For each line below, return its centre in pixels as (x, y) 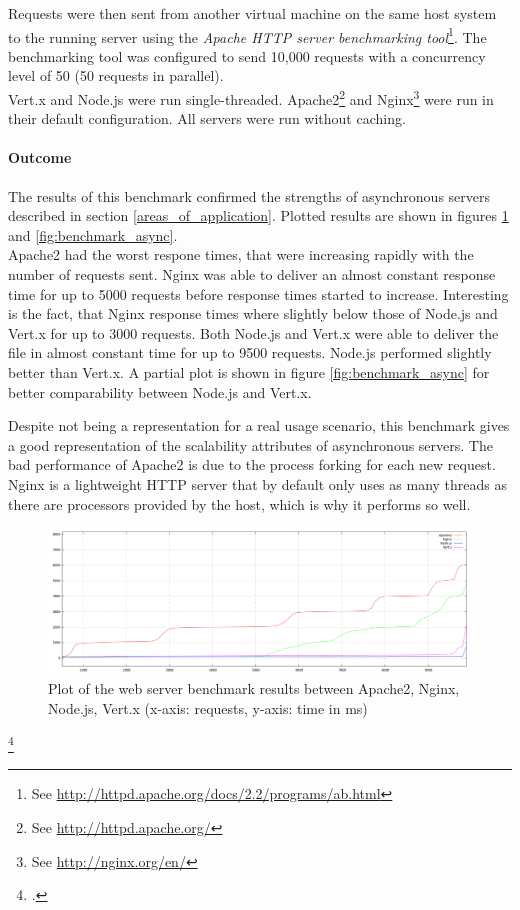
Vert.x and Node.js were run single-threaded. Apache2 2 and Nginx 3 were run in (251, 97)
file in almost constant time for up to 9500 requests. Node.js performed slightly (250, 352)
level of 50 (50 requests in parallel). (116, 75)
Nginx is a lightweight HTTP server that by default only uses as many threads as (257, 483)
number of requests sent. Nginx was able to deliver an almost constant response (252, 274)
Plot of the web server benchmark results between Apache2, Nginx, (254, 687)
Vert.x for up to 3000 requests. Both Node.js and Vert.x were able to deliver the (253, 332)
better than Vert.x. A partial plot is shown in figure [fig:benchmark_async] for (249, 372)
